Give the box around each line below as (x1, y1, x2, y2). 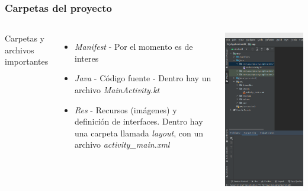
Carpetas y (5, 32, 45, 44)
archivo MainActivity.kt (75, 84, 160, 95)
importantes (5, 55, 49, 68)
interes (75, 52, 99, 64)
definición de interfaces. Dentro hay (75, 115, 203, 128)
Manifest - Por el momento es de (75, 40, 193, 53)
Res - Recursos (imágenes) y (75, 103, 177, 116)
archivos (5, 43, 34, 56)
